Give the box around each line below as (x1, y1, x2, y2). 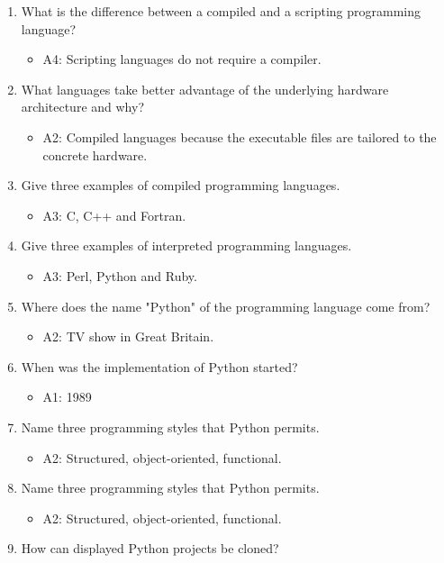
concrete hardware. (42, 145, 148, 164)
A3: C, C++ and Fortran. (42, 205, 186, 224)
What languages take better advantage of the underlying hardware (21, 79, 389, 98)
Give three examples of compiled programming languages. (21, 176, 340, 195)
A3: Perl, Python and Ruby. (42, 266, 197, 285)
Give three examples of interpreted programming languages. (21, 236, 352, 255)
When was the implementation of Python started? (21, 357, 298, 376)
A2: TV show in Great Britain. (42, 327, 214, 346)
